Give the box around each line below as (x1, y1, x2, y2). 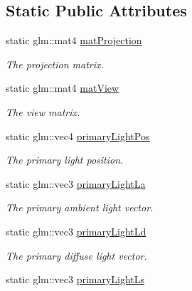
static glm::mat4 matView (6, 80, 119, 95)
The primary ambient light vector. (6, 200, 154, 215)
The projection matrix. (6, 56, 104, 71)
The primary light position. (6, 152, 124, 167)
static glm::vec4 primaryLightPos (6, 128, 150, 143)
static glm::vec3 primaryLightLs (6, 272, 145, 287)
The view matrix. (6, 104, 80, 119)
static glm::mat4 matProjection (6, 33, 142, 48)
